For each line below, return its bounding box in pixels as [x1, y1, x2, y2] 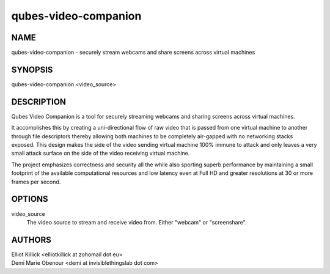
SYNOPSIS [11, 64, 53, 75]
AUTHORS [11, 234, 52, 245]
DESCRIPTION [11, 97, 67, 107]
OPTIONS [11, 194, 48, 204]
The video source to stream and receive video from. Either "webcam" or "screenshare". [26, 218, 247, 226]
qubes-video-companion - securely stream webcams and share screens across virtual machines [11, 49, 255, 56]
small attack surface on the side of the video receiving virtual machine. [11, 150, 190, 157]
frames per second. [11, 178, 61, 185]
